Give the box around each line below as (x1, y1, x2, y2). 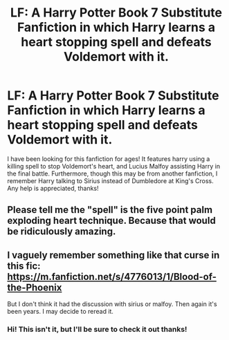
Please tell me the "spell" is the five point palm (7, 204, 213, 216)
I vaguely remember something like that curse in (7, 249, 220, 261)
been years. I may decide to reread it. (7, 308, 114, 316)
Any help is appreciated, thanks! (7, 184, 99, 192)
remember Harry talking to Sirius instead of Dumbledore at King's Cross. (7, 176, 214, 185)
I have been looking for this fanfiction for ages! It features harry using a (7, 154, 210, 163)
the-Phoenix (7, 281, 62, 293)
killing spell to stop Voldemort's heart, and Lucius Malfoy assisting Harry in (7, 162, 220, 170)
